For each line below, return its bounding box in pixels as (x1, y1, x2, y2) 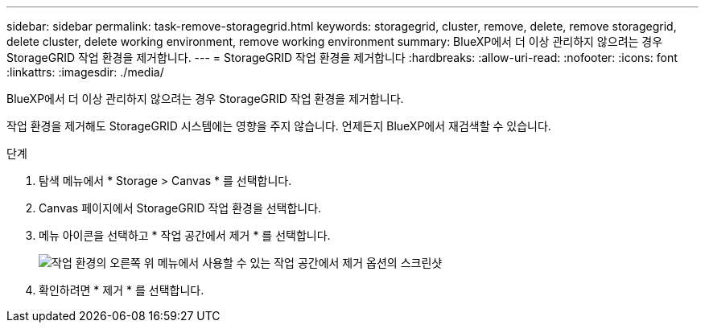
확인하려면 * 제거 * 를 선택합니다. (39, 283, 204, 297)
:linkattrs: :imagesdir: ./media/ (6, 65, 164, 79)
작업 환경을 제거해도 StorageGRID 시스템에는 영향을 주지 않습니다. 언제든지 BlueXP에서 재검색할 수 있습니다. (6, 119, 551, 133)
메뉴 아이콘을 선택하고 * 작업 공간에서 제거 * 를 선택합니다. (39, 228, 331, 242)
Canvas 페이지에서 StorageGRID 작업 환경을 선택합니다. (39, 201, 322, 215)
